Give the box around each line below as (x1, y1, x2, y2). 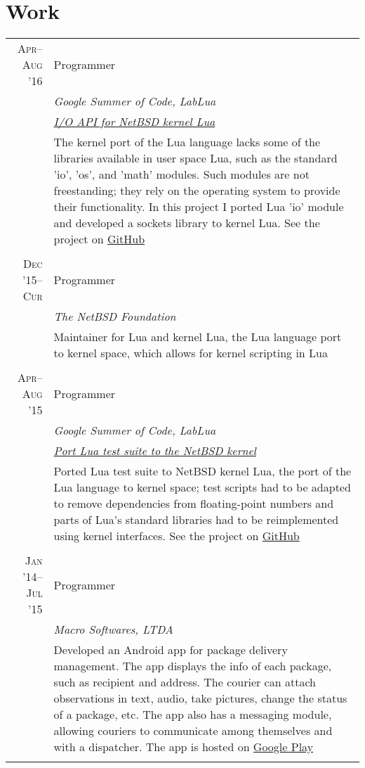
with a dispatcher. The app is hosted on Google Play (53, 738, 314, 755)
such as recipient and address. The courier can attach (53, 674, 316, 691)
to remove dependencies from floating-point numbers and (53, 495, 334, 512)
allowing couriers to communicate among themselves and (53, 722, 333, 739)
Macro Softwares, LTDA (53, 621, 173, 638)
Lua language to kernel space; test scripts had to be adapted (53, 479, 351, 496)
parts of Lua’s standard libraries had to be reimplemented (53, 511, 339, 528)
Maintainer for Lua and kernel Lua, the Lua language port (53, 328, 342, 345)
